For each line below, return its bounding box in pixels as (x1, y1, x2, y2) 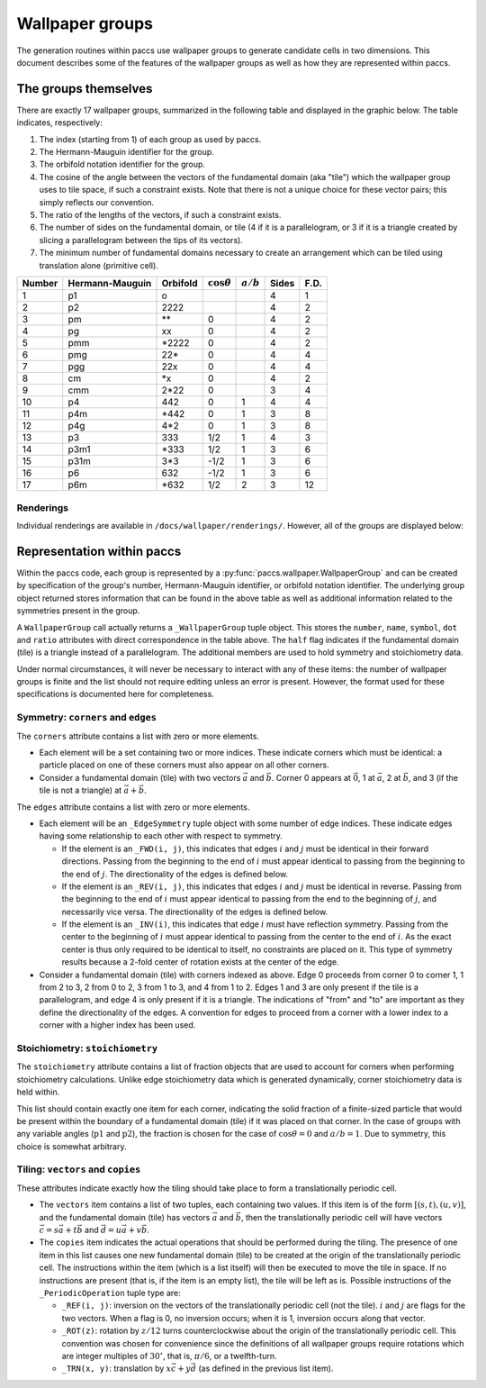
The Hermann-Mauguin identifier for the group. (39, 147, 215, 158)
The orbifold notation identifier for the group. (39, 159, 206, 170)
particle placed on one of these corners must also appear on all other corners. (39, 759, 329, 770)
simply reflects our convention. (39, 196, 155, 207)
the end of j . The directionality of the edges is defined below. (61, 868, 289, 879)
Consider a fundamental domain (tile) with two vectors (39, 772, 241, 783)
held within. (16, 1086, 60, 1098)
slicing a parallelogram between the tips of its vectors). (39, 234, 243, 245)
